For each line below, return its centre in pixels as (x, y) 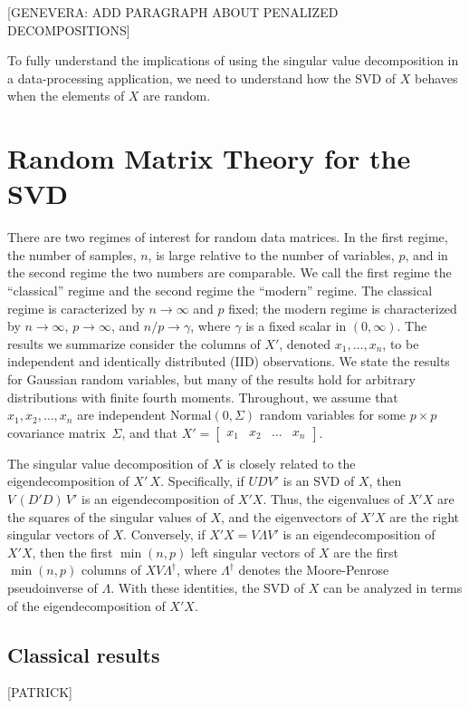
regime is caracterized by (76, 308)
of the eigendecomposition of (86, 605)
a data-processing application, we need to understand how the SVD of (202, 78)
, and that (149, 432)
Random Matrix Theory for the (209, 158)
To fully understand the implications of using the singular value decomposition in (233, 60)
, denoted (305, 343)
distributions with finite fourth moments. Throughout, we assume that (203, 397)
